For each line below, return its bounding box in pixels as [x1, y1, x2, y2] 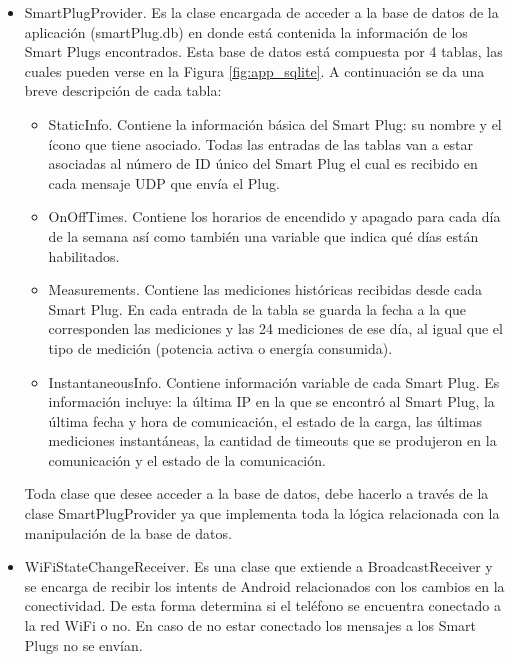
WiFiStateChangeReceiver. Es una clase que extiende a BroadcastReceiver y [24, 556, 493, 577]
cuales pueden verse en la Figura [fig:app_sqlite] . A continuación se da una [24, 60, 485, 81]
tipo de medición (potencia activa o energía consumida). [48, 337, 393, 358]
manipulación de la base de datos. [24, 522, 232, 543]
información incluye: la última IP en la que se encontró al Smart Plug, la [48, 391, 495, 412]
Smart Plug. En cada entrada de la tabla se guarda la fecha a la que [48, 298, 467, 319]
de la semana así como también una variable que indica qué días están [48, 225, 479, 246]
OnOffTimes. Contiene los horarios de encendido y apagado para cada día [48, 206, 501, 227]
